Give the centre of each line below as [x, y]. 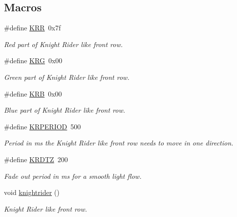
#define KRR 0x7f [32, 28]
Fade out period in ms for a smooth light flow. [73, 176]
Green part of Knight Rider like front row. [67, 77]
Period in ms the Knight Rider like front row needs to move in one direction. [119, 143]
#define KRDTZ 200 [36, 159]
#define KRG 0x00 [33, 60]
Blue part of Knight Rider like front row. [65, 110]
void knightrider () [32, 192]
